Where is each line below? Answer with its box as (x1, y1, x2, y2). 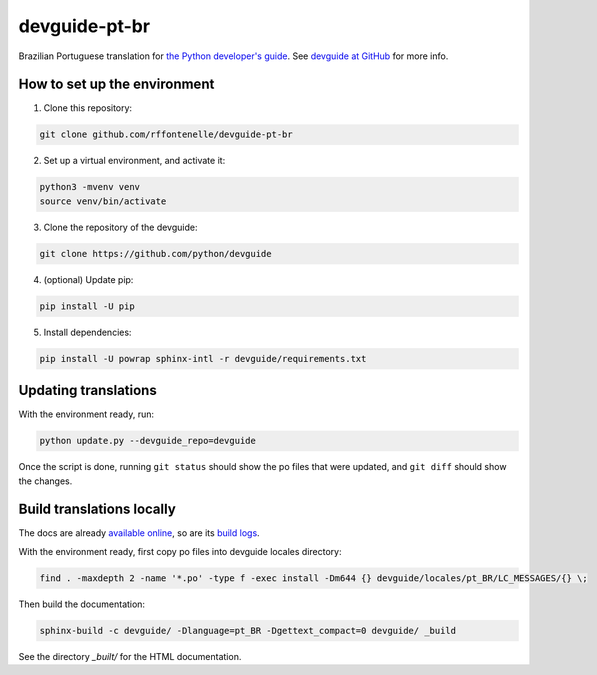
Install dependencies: (43, 326, 132, 338)
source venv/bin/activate (39, 195, 167, 207)
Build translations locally (18, 501, 177, 518)
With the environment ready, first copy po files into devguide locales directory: (18, 545, 342, 557)
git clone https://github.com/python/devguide (39, 248, 272, 259)
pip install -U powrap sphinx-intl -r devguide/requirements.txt (39, 353, 367, 364)
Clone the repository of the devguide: (43, 221, 198, 233)
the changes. (18, 475, 73, 487)
